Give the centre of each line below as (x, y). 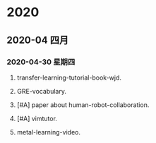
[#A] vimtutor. (37, 118)
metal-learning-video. (48, 132)
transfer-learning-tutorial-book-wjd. (69, 77)
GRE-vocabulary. (41, 91)
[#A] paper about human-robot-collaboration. (83, 105)
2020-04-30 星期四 (41, 62)
